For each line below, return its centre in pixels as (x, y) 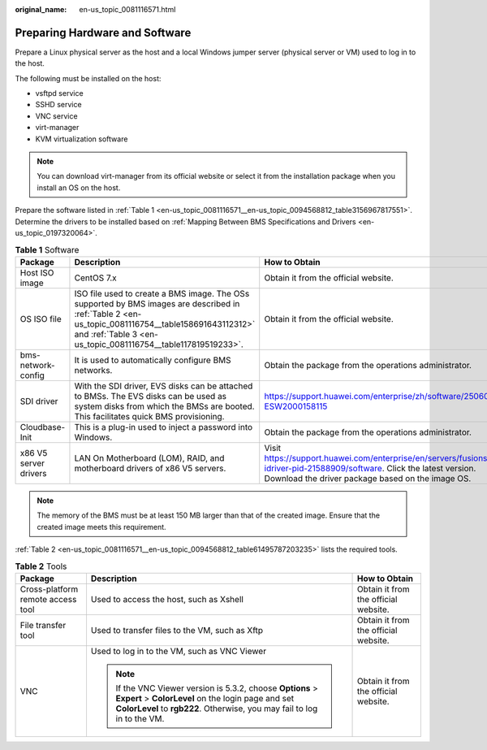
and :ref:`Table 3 (106, 334)
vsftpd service (60, 93)
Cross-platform (49, 589)
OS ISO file (41, 319)
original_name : (41, 9)
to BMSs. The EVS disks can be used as (151, 396)
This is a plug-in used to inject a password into (164, 427)
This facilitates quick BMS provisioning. (149, 416)
